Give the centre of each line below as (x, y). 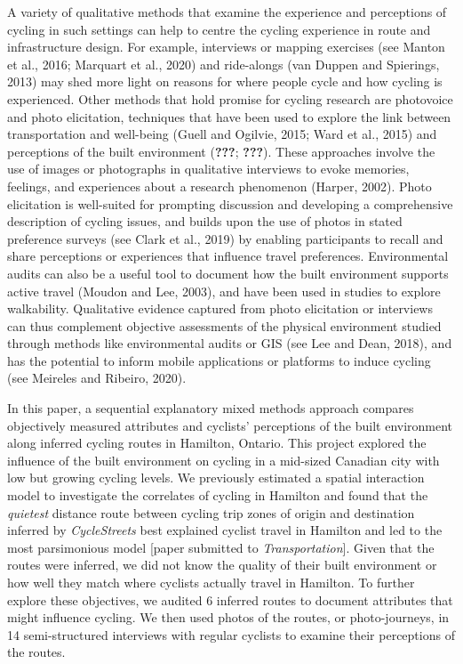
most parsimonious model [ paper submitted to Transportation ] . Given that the (221, 547)
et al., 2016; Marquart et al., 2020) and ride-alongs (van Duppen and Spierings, (224, 64)
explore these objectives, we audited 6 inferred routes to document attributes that (230, 599)
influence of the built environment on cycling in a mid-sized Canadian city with (224, 460)
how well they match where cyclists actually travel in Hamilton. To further (211, 582)
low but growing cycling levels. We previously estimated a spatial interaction (216, 478)
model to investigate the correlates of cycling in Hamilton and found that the (218, 495)
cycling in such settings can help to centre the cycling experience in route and (219, 29)
